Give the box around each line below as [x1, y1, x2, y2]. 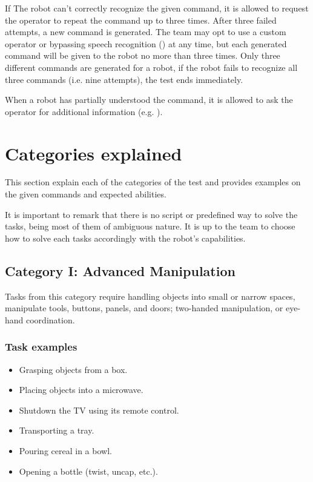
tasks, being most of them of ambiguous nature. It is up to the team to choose [5, 220, 295, 233]
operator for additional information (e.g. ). [5, 105, 163, 117]
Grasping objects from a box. [19, 363, 128, 375]
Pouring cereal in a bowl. [19, 444, 112, 457]
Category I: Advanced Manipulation [5, 261, 236, 280]
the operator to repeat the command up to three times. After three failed [5, 13, 277, 26]
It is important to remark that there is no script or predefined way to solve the [5, 208, 298, 220]
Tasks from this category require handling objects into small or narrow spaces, [5, 289, 295, 302]
